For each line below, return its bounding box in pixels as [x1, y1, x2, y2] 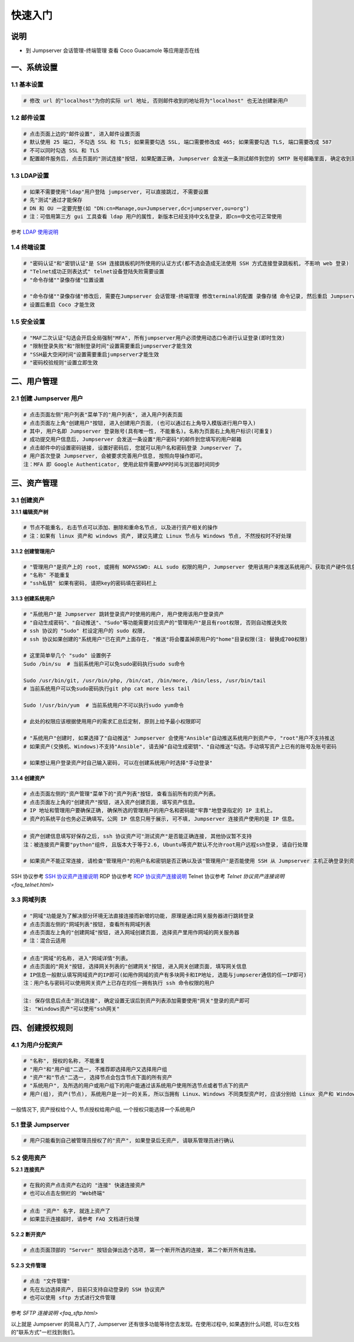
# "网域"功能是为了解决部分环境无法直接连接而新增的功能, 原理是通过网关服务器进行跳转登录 [23, 912, 254, 919]
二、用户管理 [11, 377, 58, 387]
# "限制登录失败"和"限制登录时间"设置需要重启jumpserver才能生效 [23, 343, 192, 349]
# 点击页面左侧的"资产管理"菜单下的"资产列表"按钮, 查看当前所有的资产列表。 [23, 791, 219, 797]
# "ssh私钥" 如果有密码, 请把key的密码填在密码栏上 [23, 580, 158, 587]
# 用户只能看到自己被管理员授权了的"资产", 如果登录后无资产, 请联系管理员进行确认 [23, 1137, 235, 1144]
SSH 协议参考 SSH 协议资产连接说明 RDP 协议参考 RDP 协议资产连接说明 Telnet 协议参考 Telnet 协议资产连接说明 [11, 873, 285, 880]
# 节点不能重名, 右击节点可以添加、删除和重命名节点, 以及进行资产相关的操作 [23, 524, 218, 531]
